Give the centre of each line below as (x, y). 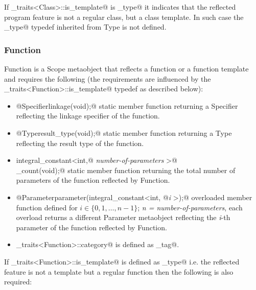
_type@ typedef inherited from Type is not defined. (85, 27)
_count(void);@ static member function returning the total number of (126, 170)
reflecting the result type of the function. (80, 143)
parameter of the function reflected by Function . (91, 227)
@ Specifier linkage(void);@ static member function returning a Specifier (127, 105)
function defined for (47, 207)
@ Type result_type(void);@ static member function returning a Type (124, 132)
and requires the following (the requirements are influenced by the (108, 78)
